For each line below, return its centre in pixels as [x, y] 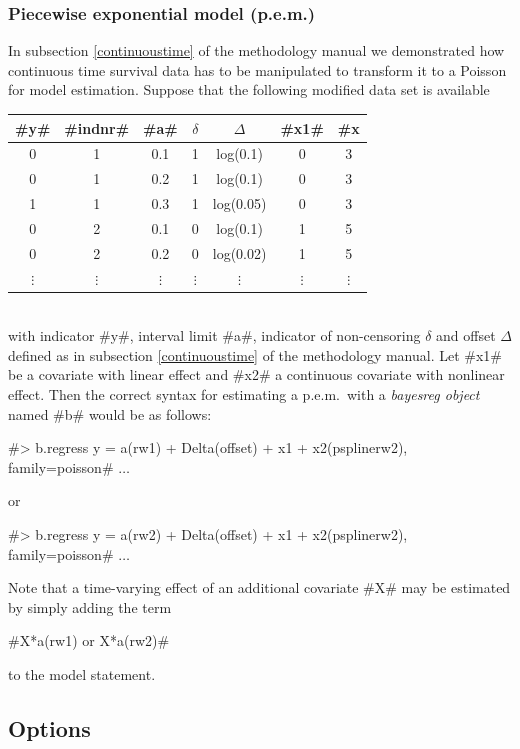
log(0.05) [239, 203]
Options [49, 727]
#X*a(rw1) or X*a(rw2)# [89, 640]
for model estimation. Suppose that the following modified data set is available [249, 89]
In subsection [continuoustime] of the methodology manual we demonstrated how [256, 50]
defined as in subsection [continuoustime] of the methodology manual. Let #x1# [255, 354]
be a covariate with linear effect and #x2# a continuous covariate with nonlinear [256, 374]
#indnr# [97, 127]
